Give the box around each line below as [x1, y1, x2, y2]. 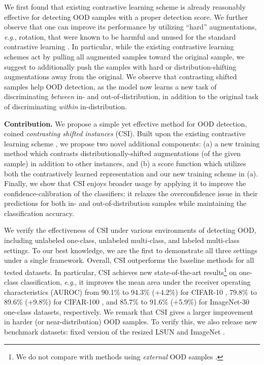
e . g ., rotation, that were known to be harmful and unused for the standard [4, 31, 236, 42]
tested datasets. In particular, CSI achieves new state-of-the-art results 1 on [4, 265, 237, 277]
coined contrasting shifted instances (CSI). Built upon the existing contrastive [4, 128, 246, 139]
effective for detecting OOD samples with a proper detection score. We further [4, 11, 248, 22]
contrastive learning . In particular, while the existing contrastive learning [4, 41, 234, 52]
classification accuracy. [4, 207, 74, 218]
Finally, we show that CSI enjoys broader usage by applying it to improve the [4, 178, 246, 189]
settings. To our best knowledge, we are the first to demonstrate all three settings [4, 245, 257, 255]
